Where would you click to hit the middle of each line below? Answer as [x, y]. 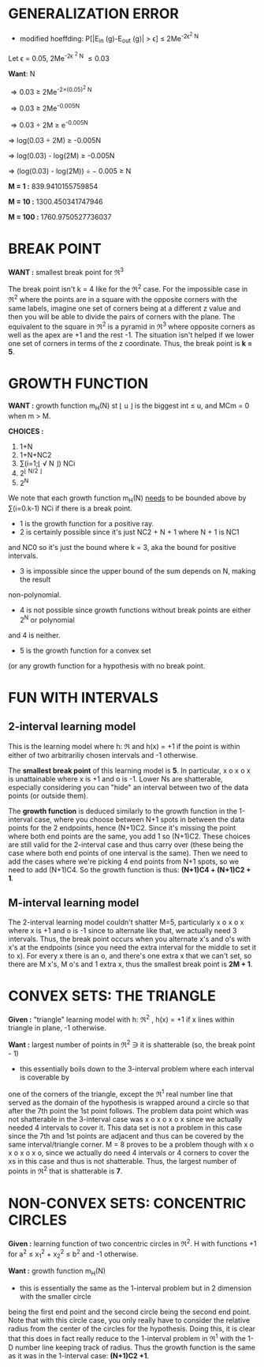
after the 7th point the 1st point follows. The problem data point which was [128, 1111]
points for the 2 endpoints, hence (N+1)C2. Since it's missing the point [122, 827]
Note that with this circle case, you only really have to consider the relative [129, 1320]
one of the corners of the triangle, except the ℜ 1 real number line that [121, 1093]
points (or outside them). [48, 796]
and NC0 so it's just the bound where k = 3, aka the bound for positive [122, 548]
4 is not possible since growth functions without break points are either [135, 610]
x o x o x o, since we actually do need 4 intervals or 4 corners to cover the [129, 1153]
